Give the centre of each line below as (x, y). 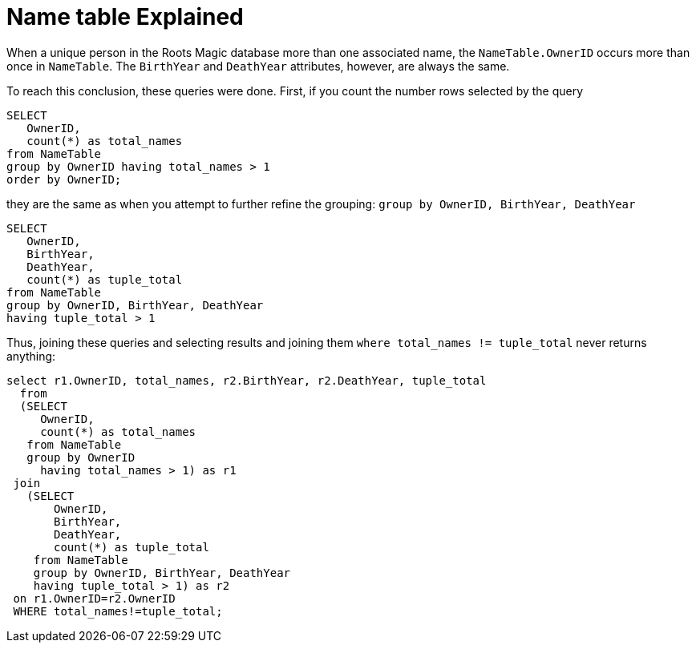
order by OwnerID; (64, 179)
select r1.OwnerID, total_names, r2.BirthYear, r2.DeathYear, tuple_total (247, 380)
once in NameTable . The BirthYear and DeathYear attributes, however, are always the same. (258, 66)
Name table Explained (125, 17)
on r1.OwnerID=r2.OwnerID (94, 598)
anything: (31, 356)
